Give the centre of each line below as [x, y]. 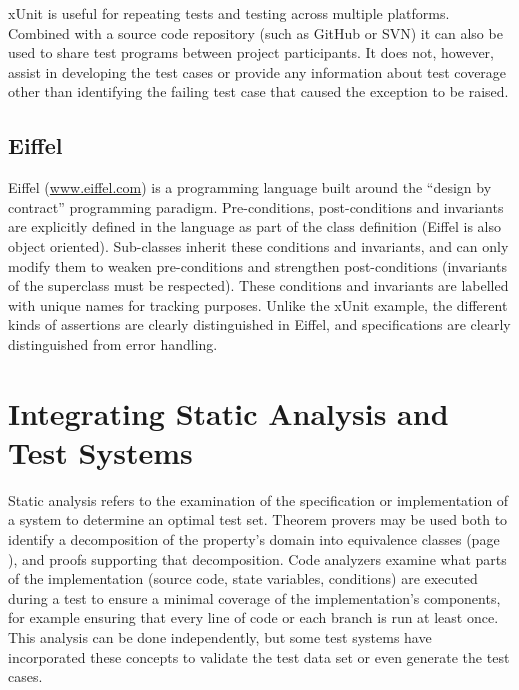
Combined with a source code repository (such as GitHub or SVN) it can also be [255, 32]
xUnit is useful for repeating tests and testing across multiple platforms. [229, 13]
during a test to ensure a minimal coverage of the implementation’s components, [254, 597]
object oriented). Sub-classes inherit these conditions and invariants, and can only [258, 245]
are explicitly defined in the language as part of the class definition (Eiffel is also [254, 226]
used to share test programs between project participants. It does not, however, [251, 52]
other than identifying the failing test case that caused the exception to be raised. [258, 91]
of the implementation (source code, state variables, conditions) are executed [243, 578]
